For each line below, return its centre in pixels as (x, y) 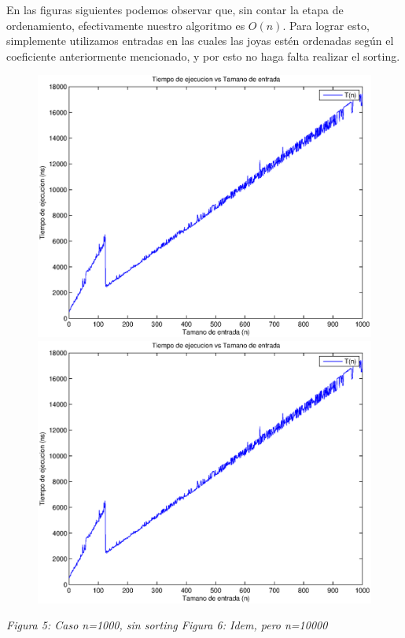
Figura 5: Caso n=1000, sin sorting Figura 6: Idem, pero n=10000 (167, 625)
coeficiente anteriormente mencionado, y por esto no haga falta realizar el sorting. (203, 56)
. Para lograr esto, (326, 25)
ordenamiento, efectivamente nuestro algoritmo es (126, 25)
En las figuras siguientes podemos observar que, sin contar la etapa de (175, 9)
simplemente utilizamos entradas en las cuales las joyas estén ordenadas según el (200, 41)
